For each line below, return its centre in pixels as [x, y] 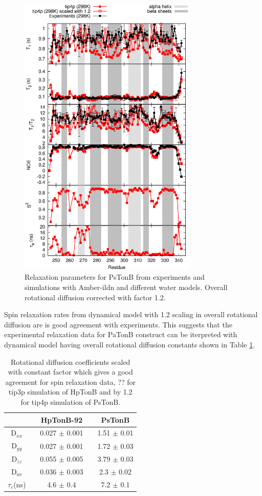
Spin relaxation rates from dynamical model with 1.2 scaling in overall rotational [131, 314]
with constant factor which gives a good [70, 372]
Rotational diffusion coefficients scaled [71, 361]
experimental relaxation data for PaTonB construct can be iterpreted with [121, 334]
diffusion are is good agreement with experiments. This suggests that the [118, 324]
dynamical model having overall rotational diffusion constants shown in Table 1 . [130, 345]
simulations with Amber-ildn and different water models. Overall [126, 287]
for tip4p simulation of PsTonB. [71, 401]
